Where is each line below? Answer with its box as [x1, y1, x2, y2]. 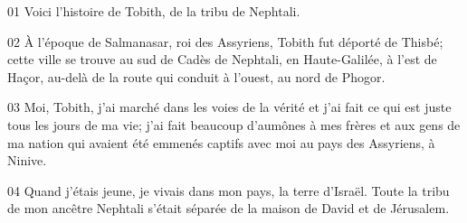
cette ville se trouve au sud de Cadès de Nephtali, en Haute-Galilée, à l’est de [7, 50, 437, 69]
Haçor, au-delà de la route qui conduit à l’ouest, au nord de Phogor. [7, 67, 386, 86]
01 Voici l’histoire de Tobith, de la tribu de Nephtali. [7, 2, 300, 20]
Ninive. [7, 151, 47, 170]
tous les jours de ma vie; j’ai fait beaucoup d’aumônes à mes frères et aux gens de [7, 115, 461, 134]
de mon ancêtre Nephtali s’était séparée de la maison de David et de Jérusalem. [7, 199, 450, 218]
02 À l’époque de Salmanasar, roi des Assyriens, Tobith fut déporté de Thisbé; [7, 32, 443, 51]
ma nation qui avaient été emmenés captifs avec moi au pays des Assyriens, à [7, 133, 435, 152]
